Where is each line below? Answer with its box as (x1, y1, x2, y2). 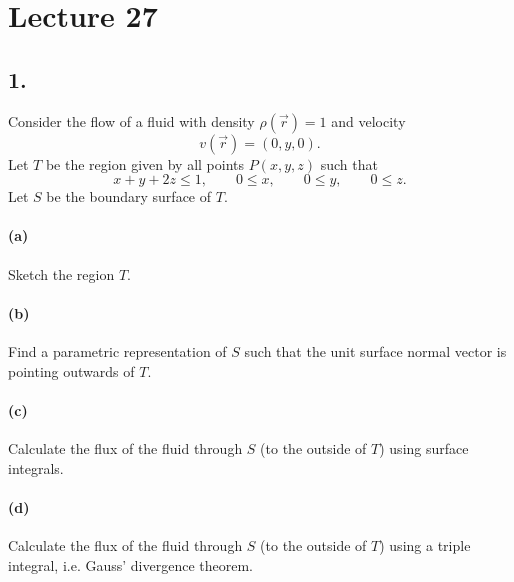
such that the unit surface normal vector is (244, 340, 507, 361)
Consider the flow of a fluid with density (8, 110, 255, 131)
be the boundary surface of (46, 186, 212, 207)
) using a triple (379, 534, 471, 555)
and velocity (331, 110, 406, 131)
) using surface (379, 437, 469, 458)
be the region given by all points (45, 153, 244, 174)
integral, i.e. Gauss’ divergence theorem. (8, 554, 253, 575)
